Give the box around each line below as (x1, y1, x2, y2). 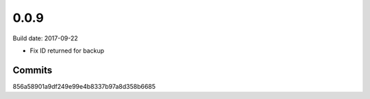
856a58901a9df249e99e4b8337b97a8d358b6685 (12, 82, 156, 90)
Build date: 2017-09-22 (12, 34, 78, 42)
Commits (12, 64, 53, 76)
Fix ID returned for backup (29, 46, 105, 55)
